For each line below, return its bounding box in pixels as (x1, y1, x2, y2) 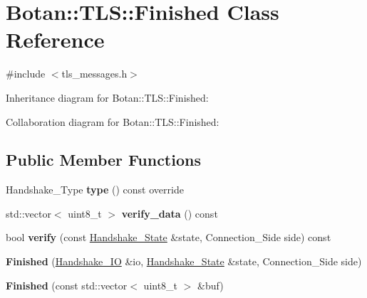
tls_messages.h (61, 66, 128, 81)
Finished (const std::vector (6, 277, 128, 292)
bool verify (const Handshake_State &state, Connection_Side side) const (6, 230, 331, 245)
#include (6, 66, 46, 81)
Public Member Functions (6, 149, 201, 171)
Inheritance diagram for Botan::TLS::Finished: (6, 90, 209, 105)
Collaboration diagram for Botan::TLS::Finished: (6, 114, 219, 129)
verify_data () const (121, 206, 218, 220)
